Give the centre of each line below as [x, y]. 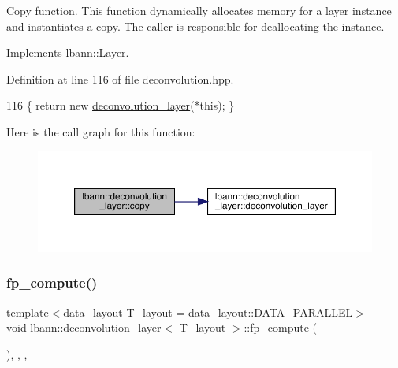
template [28, 312]
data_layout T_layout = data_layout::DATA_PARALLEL [208, 312]
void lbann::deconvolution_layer [84, 327]
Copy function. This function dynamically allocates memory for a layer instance [199, 10]
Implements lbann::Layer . [68, 52]
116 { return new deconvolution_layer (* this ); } [121, 105]
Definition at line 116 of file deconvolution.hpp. [120, 78]
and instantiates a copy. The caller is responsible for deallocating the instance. [195, 26]
